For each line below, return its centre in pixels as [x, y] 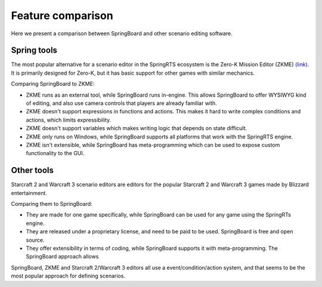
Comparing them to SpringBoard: [52, 204]
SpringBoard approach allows [62, 257]
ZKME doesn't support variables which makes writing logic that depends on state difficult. [137, 128]
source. [35, 240]
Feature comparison [62, 16]
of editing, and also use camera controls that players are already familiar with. [121, 103]
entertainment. [29, 193]
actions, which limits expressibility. [69, 120]
